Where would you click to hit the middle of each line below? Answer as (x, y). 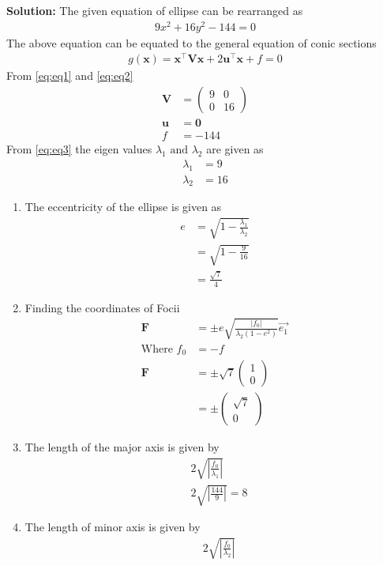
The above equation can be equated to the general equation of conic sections (191, 42)
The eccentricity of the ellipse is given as (123, 207)
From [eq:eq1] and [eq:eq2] (70, 75)
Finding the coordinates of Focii (102, 307)
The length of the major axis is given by (122, 447)
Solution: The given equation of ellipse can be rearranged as (155, 10)
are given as (235, 149)
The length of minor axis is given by (113, 527)
